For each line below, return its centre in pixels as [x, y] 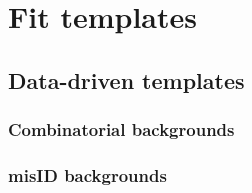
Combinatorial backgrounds [121, 129]
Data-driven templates [126, 79]
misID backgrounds [87, 174]
